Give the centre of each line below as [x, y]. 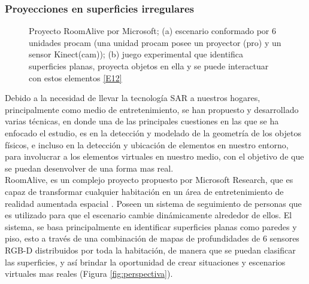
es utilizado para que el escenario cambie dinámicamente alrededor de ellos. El [149, 215]
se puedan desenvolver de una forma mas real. [89, 168]
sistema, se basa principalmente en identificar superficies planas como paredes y [151, 226]
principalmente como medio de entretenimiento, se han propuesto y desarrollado [152, 109]
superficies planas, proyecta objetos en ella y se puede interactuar [149, 66]
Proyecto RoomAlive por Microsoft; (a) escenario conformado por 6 [152, 31]
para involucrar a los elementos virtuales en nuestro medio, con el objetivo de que [154, 156]
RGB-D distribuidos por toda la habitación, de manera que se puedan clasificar [150, 250]
